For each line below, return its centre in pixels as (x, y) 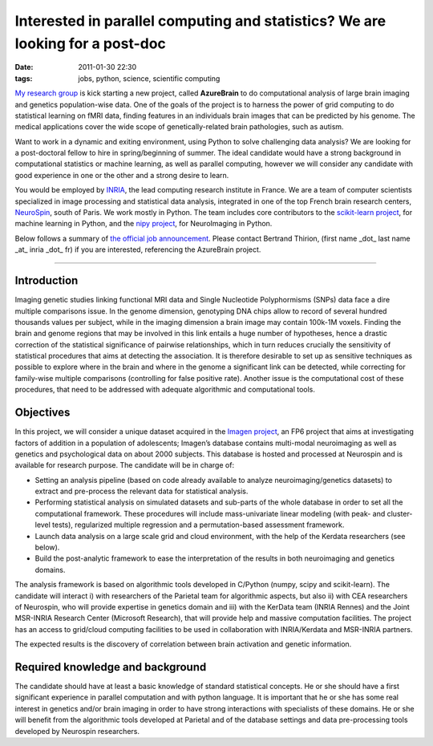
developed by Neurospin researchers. (77, 731)
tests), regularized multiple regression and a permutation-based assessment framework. (198, 525)
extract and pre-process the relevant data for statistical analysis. (142, 491)
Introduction (47, 281)
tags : (24, 78)
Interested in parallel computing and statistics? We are (200, 21)
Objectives (42, 413)
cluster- (400, 513)
